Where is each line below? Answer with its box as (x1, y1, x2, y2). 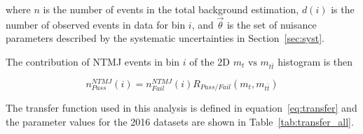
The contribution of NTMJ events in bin (6, 54, 180, 68)
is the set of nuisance (226, 17, 317, 31)
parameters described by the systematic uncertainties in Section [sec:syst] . (6, 31, 324, 45)
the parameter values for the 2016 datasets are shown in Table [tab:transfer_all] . (6, 114, 354, 128)
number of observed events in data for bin (6, 17, 186, 31)
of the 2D (189, 54, 230, 68)
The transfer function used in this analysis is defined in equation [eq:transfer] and (6, 100, 357, 115)
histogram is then (278, 54, 353, 68)
